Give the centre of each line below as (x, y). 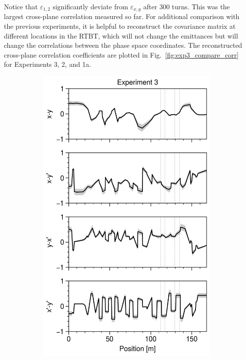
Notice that (21, 6)
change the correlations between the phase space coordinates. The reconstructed (123, 45)
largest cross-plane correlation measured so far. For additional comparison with (122, 16)
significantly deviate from (90, 6)
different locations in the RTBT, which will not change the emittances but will (121, 35)
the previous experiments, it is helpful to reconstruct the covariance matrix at (120, 26)
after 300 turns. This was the (186, 6)
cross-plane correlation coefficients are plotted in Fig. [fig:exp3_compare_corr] (121, 54)
